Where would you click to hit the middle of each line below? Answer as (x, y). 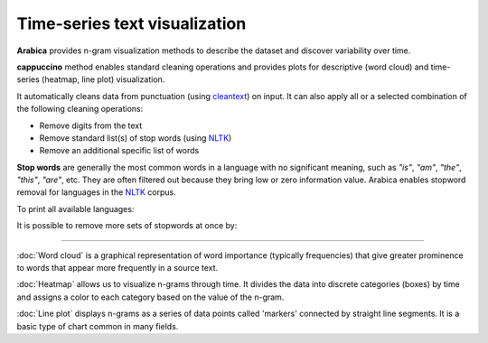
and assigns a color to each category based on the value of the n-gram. (150, 297)
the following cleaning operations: (80, 109)
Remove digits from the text (91, 125)
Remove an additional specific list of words (119, 151)
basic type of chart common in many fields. (98, 326)
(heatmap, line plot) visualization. (103, 79)
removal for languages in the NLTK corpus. (96, 192)
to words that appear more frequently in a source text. (117, 268)
